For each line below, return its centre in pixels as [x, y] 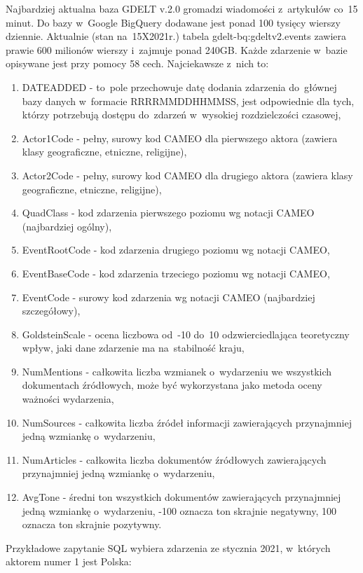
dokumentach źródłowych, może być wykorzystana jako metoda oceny [172, 385]
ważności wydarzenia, [68, 399]
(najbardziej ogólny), [67, 226]
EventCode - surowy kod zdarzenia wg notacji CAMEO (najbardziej [169, 297]
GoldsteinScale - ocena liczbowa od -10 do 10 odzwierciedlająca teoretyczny [186, 334]
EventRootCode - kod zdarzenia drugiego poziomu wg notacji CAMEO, [176, 250]
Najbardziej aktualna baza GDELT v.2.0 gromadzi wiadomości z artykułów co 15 [182, 8]
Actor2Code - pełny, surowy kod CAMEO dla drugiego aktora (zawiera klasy [187, 175]
